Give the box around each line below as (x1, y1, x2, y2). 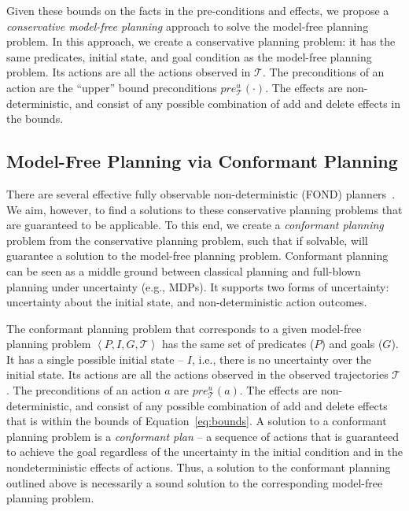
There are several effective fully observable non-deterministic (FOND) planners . (6, 185, 396, 202)
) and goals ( (321, 335, 383, 352)
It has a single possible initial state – (6, 350, 184, 367)
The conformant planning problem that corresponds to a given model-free (6, 320, 362, 336)
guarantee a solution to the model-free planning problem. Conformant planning (6, 247, 389, 264)
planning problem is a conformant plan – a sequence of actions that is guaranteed (6, 428, 400, 444)
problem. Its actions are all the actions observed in (6, 64, 251, 80)
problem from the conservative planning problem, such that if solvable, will (6, 231, 368, 248)
